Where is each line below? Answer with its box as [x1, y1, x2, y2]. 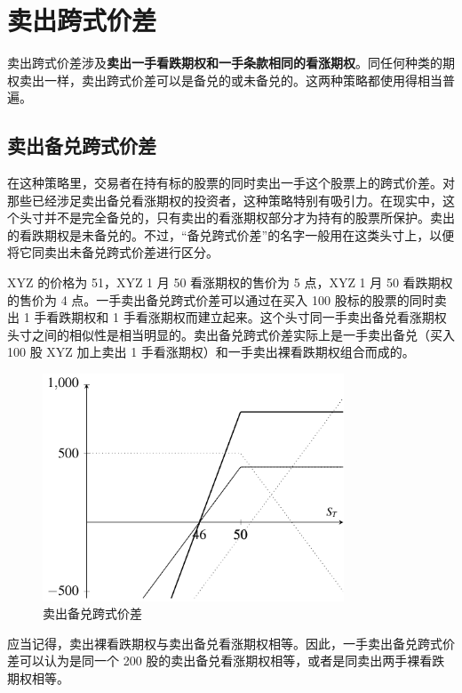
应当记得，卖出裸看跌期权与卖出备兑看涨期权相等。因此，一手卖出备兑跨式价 [7, 633, 455, 652]
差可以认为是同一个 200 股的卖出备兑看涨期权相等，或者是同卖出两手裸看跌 [7, 651, 445, 670]
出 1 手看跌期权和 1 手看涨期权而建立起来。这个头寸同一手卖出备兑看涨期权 [7, 308, 447, 326]
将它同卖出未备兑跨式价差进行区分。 [7, 243, 219, 262]
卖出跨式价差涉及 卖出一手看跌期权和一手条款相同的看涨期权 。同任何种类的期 [7, 53, 455, 72]
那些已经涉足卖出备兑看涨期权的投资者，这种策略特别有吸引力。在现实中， [7, 190, 442, 209]
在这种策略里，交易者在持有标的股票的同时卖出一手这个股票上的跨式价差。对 [7, 173, 455, 192]
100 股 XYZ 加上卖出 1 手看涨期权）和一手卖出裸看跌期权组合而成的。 [7, 342, 415, 361]
